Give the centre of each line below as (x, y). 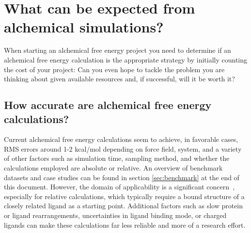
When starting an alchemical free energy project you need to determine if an (118, 50)
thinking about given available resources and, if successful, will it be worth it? (119, 79)
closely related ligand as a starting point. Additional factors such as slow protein (124, 206)
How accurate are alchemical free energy (108, 105)
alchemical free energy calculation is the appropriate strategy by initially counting (126, 59)
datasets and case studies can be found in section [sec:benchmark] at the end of (122, 177)
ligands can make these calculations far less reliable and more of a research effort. (125, 225)
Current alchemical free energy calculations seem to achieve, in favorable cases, (121, 139)
